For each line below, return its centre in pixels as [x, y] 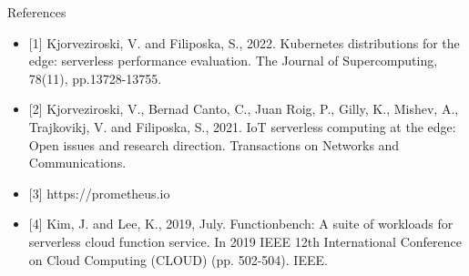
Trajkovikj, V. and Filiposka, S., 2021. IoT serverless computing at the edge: [242, 126]
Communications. [77, 163]
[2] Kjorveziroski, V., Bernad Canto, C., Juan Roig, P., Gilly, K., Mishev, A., [244, 109]
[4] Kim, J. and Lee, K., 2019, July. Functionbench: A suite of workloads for [241, 224]
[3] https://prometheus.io [99, 193]
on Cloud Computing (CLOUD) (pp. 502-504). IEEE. [178, 259]
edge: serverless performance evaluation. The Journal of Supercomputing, [233, 61]
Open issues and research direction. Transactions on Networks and [214, 144]
